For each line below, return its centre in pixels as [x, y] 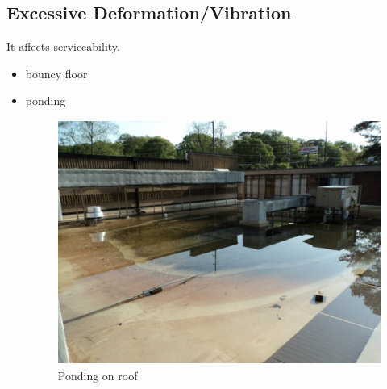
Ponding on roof [98, 375]
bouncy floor [56, 73]
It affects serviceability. [63, 46]
